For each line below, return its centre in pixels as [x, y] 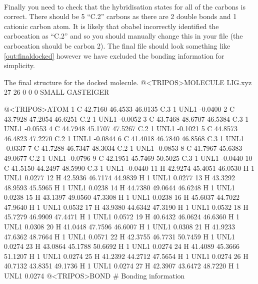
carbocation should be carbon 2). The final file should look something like [117, 45]
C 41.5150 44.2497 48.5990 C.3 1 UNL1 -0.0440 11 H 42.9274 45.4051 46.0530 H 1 [129, 168]
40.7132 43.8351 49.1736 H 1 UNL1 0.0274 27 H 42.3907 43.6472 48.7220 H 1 [122, 266]
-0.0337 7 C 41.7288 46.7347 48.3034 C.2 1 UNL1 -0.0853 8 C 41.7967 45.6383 [123, 148]
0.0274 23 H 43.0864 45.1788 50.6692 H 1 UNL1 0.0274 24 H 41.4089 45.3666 [122, 246]
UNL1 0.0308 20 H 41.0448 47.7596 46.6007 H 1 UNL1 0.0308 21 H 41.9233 [119, 227]
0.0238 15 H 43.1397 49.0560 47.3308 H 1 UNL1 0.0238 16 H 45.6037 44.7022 [122, 197]
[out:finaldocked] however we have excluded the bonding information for [114, 55]
